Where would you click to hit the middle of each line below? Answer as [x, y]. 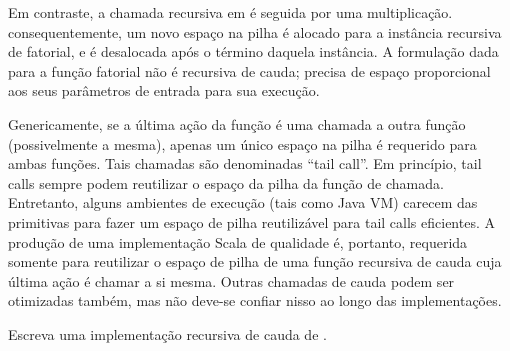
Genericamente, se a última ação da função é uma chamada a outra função [237, 123]
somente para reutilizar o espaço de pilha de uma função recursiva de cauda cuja [255, 261]
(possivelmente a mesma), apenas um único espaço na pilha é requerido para [242, 143]
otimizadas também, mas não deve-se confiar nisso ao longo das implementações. [255, 300]
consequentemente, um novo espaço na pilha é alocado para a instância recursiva [255, 31]
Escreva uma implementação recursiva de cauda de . [167, 333]
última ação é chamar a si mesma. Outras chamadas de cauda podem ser [231, 280]
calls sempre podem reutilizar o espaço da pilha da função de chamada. [226, 182]
